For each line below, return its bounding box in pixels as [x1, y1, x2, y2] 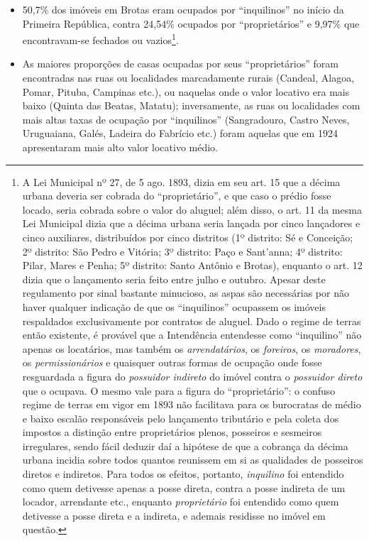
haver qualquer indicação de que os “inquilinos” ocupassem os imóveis [22, 299, 326, 314]
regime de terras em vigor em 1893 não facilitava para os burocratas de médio [22, 397, 361, 412]
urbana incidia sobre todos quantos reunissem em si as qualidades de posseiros [22, 452, 363, 467]
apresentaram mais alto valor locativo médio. [22, 140, 218, 154]
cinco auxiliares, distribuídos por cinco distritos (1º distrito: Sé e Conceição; [22, 229, 353, 244]
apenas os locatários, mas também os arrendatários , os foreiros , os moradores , [22, 341, 361, 356]
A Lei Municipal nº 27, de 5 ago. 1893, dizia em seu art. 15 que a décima [22, 174, 341, 189]
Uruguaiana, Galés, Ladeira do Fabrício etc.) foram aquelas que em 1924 [22, 126, 338, 141]
